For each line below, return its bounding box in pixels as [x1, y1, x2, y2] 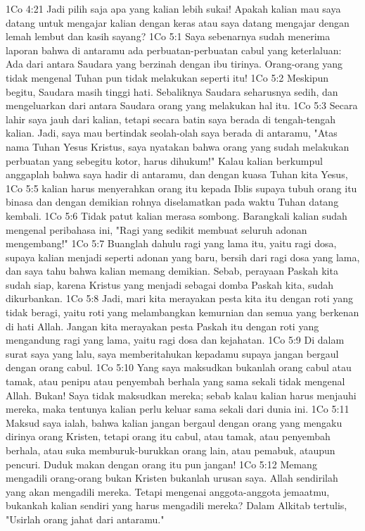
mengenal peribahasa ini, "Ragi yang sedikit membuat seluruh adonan [6, 222, 307, 237]
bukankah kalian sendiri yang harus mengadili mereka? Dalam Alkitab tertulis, [6, 498, 347, 513]
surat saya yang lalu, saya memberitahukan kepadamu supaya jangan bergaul [6, 346, 339, 361]
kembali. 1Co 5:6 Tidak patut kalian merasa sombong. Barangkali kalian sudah [6, 208, 347, 223]
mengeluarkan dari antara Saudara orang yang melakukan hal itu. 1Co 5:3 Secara [6, 98, 358, 113]
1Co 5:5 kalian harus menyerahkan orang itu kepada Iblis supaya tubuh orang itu [6, 180, 357, 195]
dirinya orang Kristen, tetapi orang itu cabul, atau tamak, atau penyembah [6, 429, 331, 444]
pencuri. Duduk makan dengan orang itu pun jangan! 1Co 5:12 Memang [6, 456, 317, 471]
